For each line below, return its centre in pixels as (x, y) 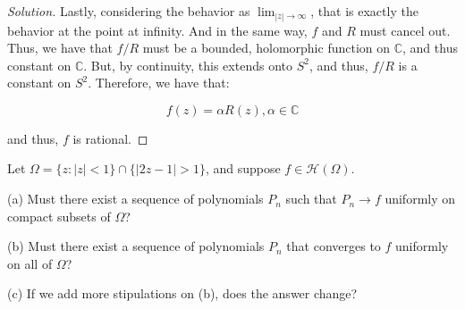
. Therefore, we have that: (159, 83)
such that (311, 199)
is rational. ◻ (110, 138)
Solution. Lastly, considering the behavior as (129, 11)
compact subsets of (59, 216)
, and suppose (243, 168)
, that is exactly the (364, 11)
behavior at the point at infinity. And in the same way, (157, 30)
